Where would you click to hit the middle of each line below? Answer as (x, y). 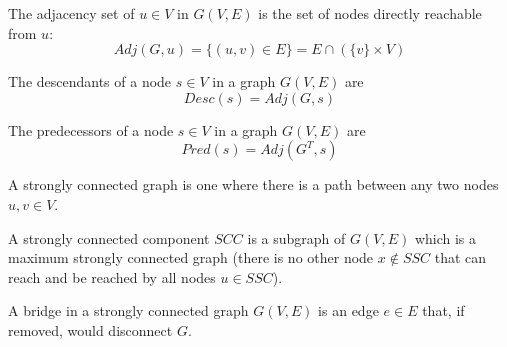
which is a (445, 237)
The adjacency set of (71, 13)
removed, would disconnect (90, 329)
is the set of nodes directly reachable (370, 13)
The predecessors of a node (91, 129)
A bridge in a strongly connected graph (128, 310)
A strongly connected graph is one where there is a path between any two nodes (253, 184)
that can (460, 257)
